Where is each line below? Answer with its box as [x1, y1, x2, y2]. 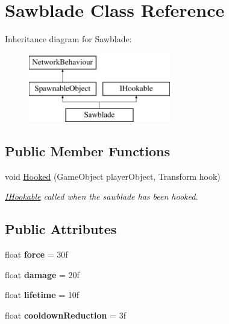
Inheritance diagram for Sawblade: [5, 33, 132, 45]
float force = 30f [5, 248, 68, 261]
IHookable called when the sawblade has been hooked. [5, 190, 198, 203]
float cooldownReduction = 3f [5, 309, 126, 322]
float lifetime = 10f [5, 288, 80, 301]
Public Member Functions [5, 142, 170, 160]
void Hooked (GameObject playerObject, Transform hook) [5, 170, 221, 182]
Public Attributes [5, 220, 117, 238]
